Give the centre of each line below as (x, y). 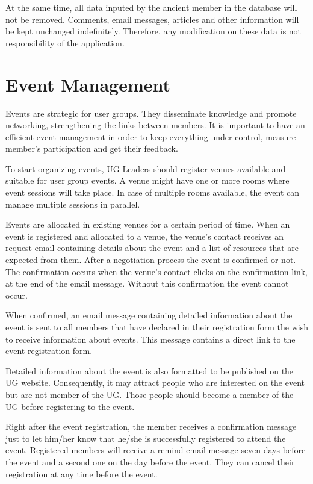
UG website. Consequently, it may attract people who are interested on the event (155, 383)
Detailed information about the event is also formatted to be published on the (150, 371)
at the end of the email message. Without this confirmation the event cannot (147, 283)
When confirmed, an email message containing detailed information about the (149, 315)
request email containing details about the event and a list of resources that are (152, 248)
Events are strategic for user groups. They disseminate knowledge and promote (151, 113)
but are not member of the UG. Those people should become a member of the (150, 394)
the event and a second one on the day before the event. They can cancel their (150, 461)
